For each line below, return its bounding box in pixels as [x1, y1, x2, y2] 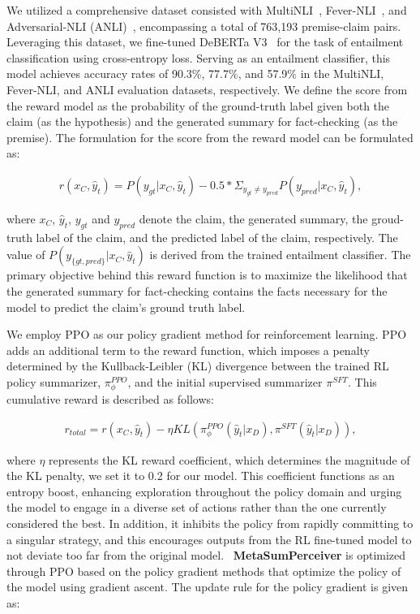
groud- [371, 210, 404, 227]
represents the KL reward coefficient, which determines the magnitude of [49, 451, 410, 468]
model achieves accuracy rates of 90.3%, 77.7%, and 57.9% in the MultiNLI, [6, 65, 384, 82]
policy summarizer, [6, 373, 101, 390]
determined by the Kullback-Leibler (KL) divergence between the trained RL [6, 357, 389, 374]
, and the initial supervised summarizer [127, 373, 323, 390]
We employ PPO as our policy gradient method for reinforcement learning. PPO [6, 326, 407, 343]
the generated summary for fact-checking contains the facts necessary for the [6, 282, 388, 299]
